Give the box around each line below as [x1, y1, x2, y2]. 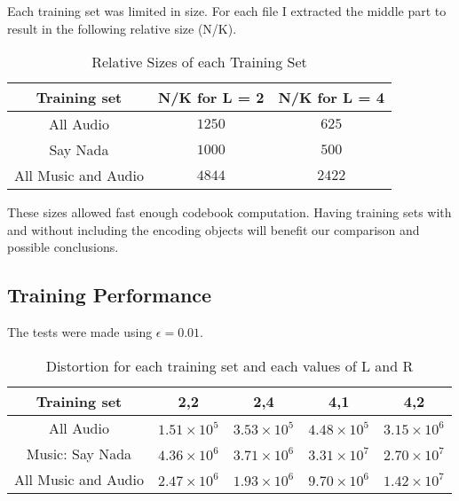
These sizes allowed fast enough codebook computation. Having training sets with [7, 203, 452, 222]
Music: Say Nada [26, 442, 132, 464]
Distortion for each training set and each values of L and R [45, 355, 414, 376]
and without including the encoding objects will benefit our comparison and [7, 220, 420, 239]
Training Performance [7, 281, 212, 309]
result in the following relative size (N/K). [7, 19, 237, 37]
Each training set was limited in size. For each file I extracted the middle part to [7, 2, 447, 20]
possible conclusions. [7, 238, 119, 256]
